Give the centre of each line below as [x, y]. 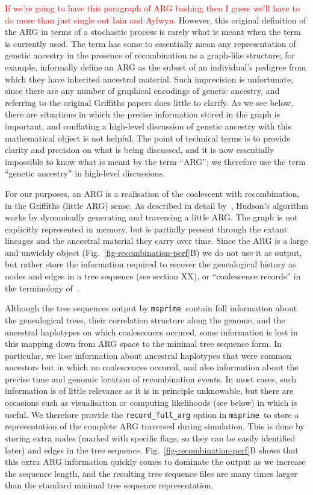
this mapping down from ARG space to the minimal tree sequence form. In [143, 344]
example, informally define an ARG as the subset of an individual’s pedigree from [156, 67]
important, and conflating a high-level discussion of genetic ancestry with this [148, 126]
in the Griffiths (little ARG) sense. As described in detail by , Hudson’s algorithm [156, 205]
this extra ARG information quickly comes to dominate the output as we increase [155, 462]
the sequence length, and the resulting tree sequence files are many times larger [151, 473]
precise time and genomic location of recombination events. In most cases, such [151, 378]
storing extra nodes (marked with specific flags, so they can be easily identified [150, 437]
